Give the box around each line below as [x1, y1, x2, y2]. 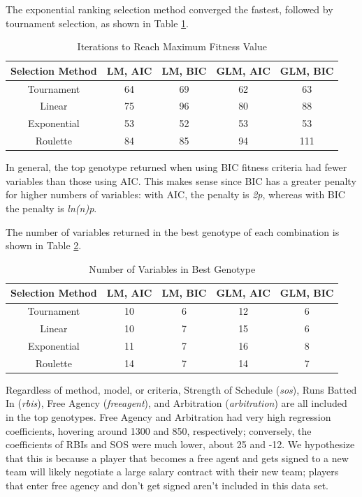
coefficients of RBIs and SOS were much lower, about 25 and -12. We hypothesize [6, 437, 355, 452]
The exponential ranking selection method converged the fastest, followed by [6, 2, 333, 16]
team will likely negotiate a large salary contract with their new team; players [6, 464, 339, 479]
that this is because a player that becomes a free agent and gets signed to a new [6, 450, 349, 465]
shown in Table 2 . [6, 238, 82, 253]
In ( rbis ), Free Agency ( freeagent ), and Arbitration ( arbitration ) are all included [6, 396, 347, 410]
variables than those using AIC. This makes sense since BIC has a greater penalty [6, 173, 356, 188]
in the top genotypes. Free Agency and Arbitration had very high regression [6, 410, 331, 424]
